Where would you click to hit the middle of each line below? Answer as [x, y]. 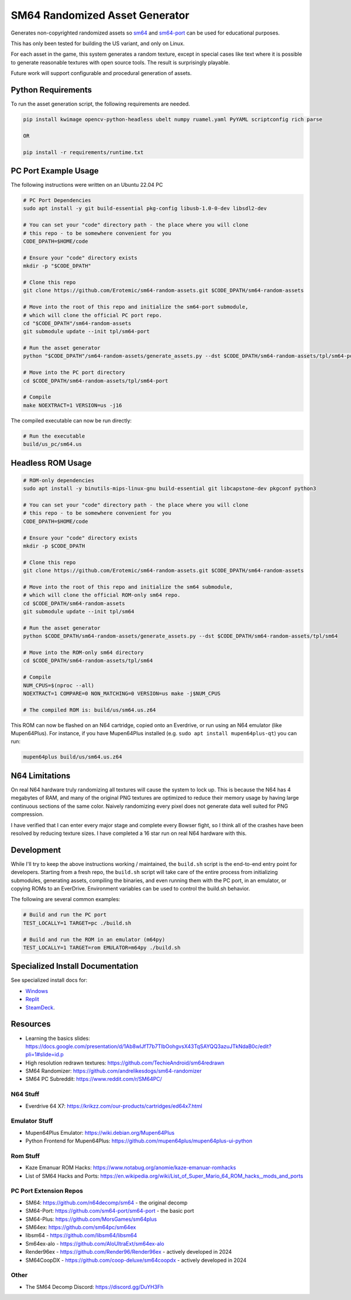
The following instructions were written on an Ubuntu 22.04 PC [87, 185]
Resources [31, 1024]
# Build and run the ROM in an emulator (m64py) [94, 939]
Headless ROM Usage [51, 463]
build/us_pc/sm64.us [52, 444]
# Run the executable [54, 436]
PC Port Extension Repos [47, 1191]
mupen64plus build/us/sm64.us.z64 [73, 757]
